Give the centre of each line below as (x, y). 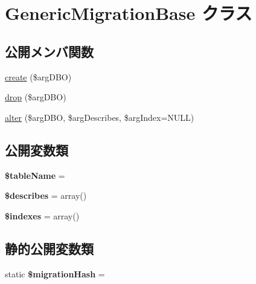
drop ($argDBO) (36, 97)
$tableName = (35, 175)
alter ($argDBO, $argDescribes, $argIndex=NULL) (100, 117)
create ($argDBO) (38, 76)
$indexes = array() (42, 215)
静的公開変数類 (49, 248)
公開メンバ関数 (49, 51)
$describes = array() (46, 195)
